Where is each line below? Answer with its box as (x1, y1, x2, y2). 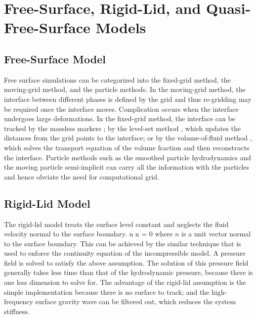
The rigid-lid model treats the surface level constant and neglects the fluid (4, 219, 229, 229)
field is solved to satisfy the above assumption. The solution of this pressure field (4, 257, 249, 268)
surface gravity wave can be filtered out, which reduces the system (35, 296, 236, 307)
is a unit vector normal (181, 228, 251, 239)
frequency (4, 296, 33, 307)
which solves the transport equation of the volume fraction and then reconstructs (4, 142, 250, 152)
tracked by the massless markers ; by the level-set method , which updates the (4, 123, 241, 133)
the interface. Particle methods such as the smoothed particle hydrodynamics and (4, 152, 252, 162)
